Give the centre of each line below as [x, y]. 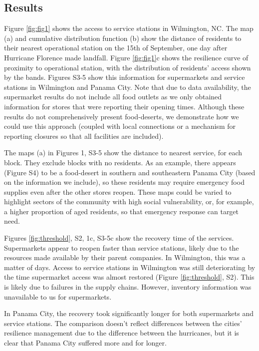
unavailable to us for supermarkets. [58, 296]
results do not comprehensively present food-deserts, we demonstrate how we [122, 116]
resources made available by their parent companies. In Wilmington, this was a [125, 257]
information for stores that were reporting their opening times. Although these [124, 106]
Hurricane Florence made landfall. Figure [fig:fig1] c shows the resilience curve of [126, 57]
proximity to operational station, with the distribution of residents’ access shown [128, 67]
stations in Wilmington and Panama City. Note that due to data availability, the [128, 87]
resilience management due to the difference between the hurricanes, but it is [122, 333]
